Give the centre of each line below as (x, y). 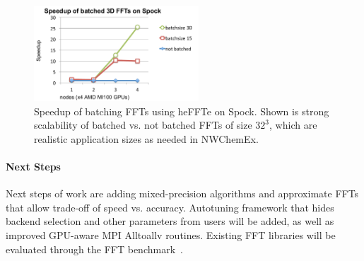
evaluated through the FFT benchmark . (94, 249)
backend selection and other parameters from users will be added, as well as (170, 221)
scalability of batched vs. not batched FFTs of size (143, 125)
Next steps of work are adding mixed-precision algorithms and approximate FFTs (182, 193)
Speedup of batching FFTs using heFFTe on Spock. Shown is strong (182, 111)
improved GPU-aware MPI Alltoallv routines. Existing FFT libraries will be (171, 234)
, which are (293, 125)
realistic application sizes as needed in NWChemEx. (146, 138)
